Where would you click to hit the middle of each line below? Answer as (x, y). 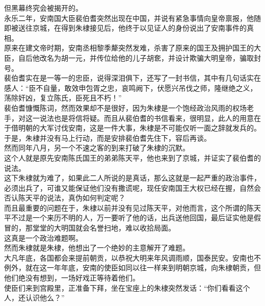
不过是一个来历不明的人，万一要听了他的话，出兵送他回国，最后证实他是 (132, 218)
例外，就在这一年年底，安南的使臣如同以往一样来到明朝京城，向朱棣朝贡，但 (132, 267)
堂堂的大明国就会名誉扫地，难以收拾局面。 (104, 228)
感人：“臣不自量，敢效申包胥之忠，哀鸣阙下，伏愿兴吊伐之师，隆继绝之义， (131, 87)
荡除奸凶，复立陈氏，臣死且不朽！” (63, 98)
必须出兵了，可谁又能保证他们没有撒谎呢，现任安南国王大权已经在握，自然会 (132, 187)
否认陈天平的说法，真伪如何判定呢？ (65, 198)
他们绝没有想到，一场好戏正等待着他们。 (72, 278)
